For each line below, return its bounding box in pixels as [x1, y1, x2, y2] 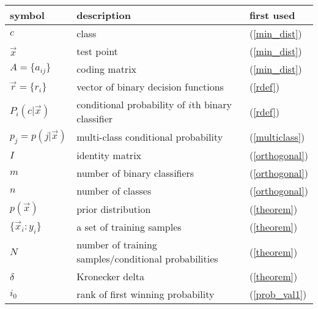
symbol [10, 8, 45, 22]
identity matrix [76, 148, 142, 163]
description [76, 8, 131, 22]
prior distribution [76, 201, 151, 216]
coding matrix [76, 62, 137, 76]
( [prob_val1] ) [249, 287, 307, 302]
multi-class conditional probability [76, 130, 223, 144]
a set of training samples [76, 220, 182, 234]
